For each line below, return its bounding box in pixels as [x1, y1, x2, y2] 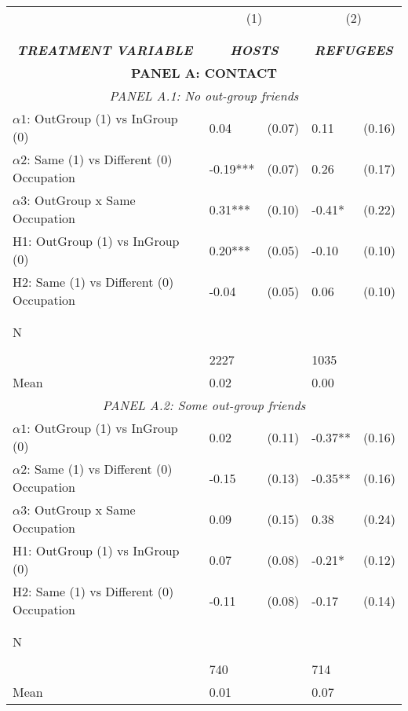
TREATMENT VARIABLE [16, 41, 193, 59]
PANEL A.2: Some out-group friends [102, 396, 306, 414]
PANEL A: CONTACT [130, 64, 278, 82]
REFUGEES [314, 41, 393, 59]
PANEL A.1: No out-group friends [109, 86, 299, 104]
